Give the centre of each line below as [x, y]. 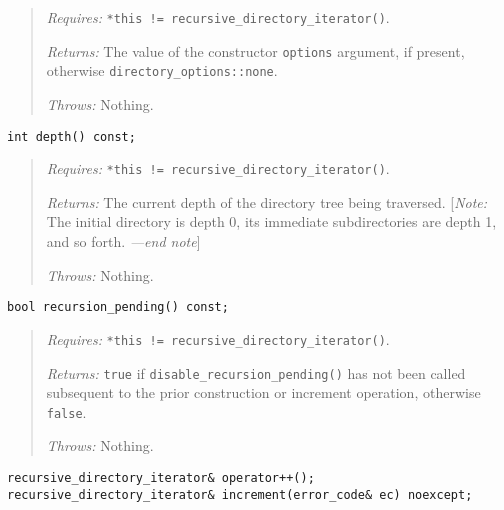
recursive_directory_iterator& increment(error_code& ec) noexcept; [240, 494]
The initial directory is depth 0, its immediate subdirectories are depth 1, [271, 221]
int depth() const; [71, 136]
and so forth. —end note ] [123, 241]
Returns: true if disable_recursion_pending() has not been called [256, 372]
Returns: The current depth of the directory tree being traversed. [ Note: [267, 201]
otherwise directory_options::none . [162, 70]
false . [66, 411]
